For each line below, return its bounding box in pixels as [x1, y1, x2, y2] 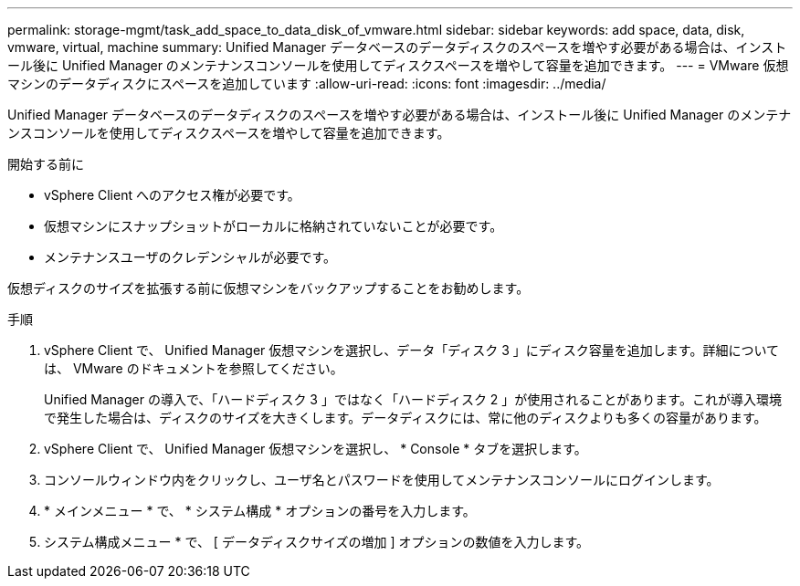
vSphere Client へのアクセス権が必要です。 [44, 187, 300, 203]
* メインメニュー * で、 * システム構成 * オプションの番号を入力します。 [44, 503, 476, 518]
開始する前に [7, 156, 84, 172]
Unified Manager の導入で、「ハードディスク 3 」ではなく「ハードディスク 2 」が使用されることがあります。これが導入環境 [44, 392, 782, 407]
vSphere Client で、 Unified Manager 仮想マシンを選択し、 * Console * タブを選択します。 [44, 441, 587, 456]
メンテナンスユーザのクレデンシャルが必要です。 [44, 249, 337, 265]
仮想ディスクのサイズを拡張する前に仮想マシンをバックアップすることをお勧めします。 [7, 280, 530, 296]
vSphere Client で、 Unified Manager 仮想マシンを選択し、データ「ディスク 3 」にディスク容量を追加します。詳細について [44, 342, 779, 358]
